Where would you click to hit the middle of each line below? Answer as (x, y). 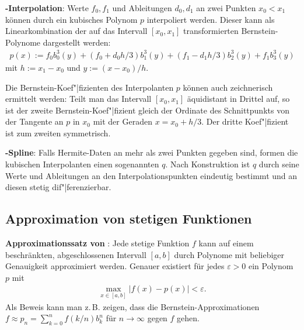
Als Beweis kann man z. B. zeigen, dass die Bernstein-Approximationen (132, 306)
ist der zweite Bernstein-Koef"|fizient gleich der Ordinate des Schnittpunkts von (147, 110)
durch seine (279, 164)
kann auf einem (226, 243)
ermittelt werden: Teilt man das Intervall (78, 99)
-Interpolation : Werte (47, 8)
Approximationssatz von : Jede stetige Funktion (97, 243)
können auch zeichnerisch (228, 87)
